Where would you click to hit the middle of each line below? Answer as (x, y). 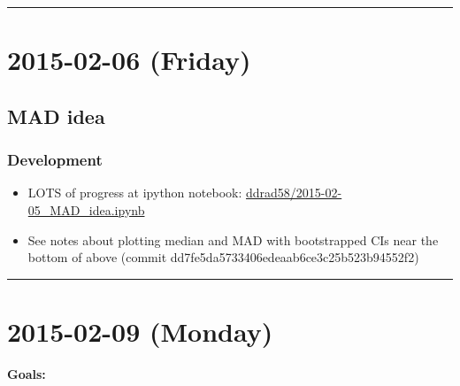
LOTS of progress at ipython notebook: (135, 193)
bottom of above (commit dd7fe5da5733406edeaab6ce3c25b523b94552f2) (223, 257)
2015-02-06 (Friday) (129, 60)
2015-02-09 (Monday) (140, 331)
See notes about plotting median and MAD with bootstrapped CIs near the (233, 239)
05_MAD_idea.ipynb (86, 209)
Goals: (27, 373)
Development (55, 160)
